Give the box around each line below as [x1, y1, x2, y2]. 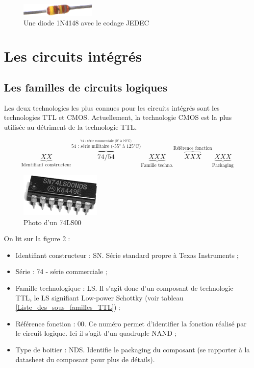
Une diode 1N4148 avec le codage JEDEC [24, 17, 149, 27]
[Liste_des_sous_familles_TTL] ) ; [15, 302, 121, 312]
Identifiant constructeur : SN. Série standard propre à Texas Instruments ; [15, 250, 239, 260]
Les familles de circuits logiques [4, 79, 168, 94]
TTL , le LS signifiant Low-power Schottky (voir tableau [15, 292, 183, 302]
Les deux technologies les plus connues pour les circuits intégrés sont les [4, 102, 220, 113]
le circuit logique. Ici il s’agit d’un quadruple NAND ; [15, 328, 177, 338]
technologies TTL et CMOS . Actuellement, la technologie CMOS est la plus [4, 112, 232, 122]
